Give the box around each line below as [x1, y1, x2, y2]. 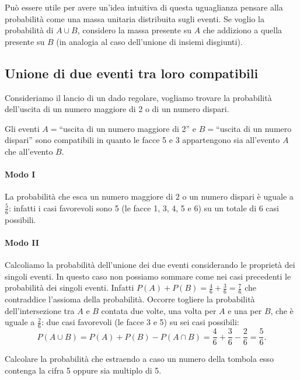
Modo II [5, 236, 39, 248]
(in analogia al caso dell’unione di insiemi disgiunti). [56, 35, 243, 47]
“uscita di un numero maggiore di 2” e [59, 122, 197, 134]
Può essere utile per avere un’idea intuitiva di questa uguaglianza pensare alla [5, 1, 283, 13]
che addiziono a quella [203, 24, 282, 36]
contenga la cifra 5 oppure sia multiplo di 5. [5, 364, 162, 376]
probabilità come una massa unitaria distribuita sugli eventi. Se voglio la [5, 12, 264, 25]
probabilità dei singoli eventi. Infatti [5, 281, 134, 294]
